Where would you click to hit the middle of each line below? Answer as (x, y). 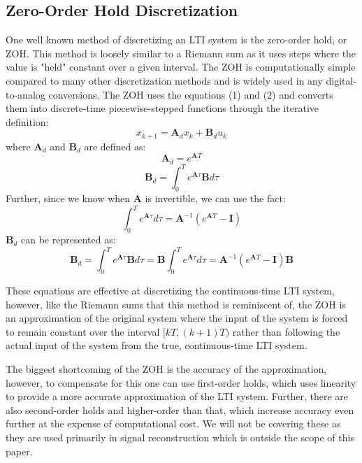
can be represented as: (68, 240)
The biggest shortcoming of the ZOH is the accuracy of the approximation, (166, 368)
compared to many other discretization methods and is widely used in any (164, 80)
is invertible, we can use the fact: (215, 198)
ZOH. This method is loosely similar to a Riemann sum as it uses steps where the (181, 53)
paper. (19, 451)
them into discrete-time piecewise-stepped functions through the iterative (162, 108)
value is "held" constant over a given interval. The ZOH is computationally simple (181, 67)
